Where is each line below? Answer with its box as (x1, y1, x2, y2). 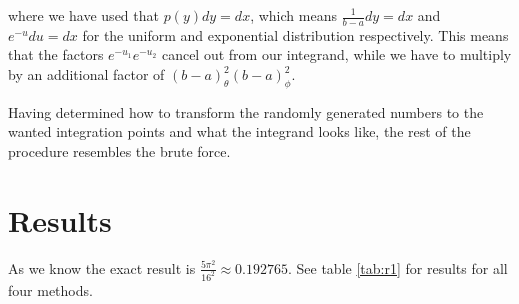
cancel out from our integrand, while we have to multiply (161, 44, 512, 65)
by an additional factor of (8, 64, 165, 85)
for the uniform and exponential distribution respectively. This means (82, 24, 509, 45)
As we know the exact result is (8, 257, 196, 278)
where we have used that (8, 5, 159, 25)
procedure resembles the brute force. (8, 141, 231, 161)
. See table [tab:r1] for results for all (287, 257, 508, 278)
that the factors (8, 44, 104, 65)
